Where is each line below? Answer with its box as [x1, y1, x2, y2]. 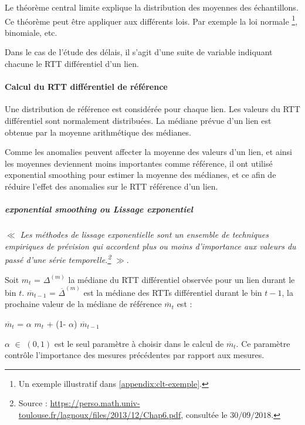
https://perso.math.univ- [50, 397, 140, 409]
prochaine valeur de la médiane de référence [5, 298, 162, 310]
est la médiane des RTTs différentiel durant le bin [83, 286, 262, 298]
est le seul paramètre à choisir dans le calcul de [54, 337, 224, 349]
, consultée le [181, 408, 228, 420]
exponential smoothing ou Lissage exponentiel [5, 203, 193, 215]
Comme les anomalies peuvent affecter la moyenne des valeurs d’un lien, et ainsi [5, 146, 292, 158]
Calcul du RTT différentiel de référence [5, 80, 168, 93]
